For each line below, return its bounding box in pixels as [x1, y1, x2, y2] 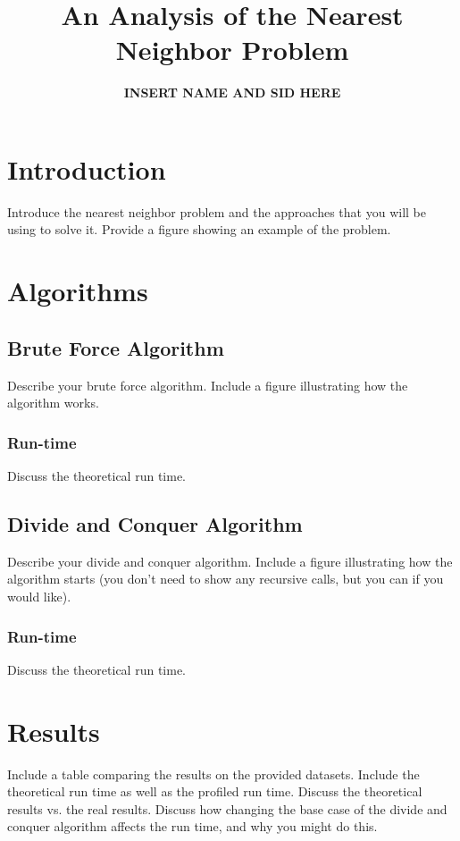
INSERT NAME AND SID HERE [123, 83, 341, 102]
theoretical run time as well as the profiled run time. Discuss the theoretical [7, 782, 422, 801]
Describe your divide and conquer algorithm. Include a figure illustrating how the [7, 551, 453, 570]
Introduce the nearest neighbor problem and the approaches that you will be [7, 202, 426, 221]
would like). [7, 587, 71, 605]
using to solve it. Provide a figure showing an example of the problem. [7, 220, 391, 239]
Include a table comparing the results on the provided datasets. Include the [7, 764, 420, 783]
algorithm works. [7, 393, 99, 412]
